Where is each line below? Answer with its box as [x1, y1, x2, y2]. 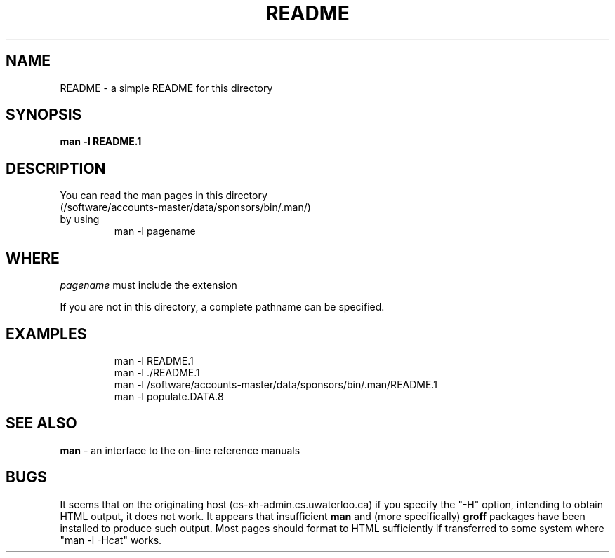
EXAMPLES [6, 325, 87, 343]
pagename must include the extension [60, 279, 237, 292]
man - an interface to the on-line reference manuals [60, 444, 300, 456]
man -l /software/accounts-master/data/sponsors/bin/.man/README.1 [114, 378, 437, 390]
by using [60, 213, 100, 226]
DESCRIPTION [6, 159, 106, 177]
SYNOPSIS [6, 106, 82, 124]
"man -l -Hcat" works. [60, 533, 162, 546]
